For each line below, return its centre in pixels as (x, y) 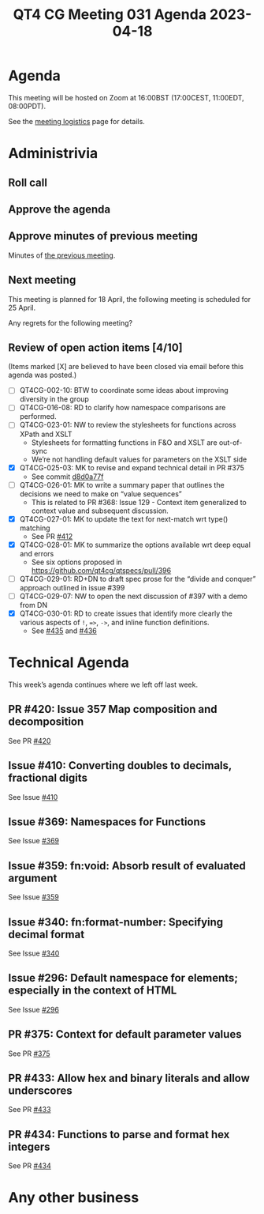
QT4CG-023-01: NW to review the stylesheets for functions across (128, 425)
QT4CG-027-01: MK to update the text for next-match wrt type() (124, 518)
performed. (38, 417)
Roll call (28, 182)
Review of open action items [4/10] (95, 347)
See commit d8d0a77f (67, 477)
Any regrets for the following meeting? (70, 322)
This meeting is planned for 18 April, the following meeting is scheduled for (130, 299)
